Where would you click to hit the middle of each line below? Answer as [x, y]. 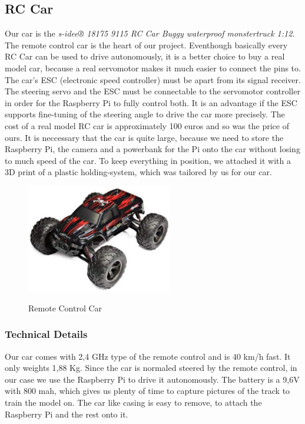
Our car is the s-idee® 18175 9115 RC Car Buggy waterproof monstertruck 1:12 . [150, 33]
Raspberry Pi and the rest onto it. [67, 414]
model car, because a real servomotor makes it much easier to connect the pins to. [153, 68]
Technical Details [46, 334]
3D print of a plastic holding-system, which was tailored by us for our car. [138, 172]
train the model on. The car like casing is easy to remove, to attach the [133, 402]
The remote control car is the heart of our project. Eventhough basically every [146, 45]
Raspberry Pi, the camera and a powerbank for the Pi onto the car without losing [152, 149]
